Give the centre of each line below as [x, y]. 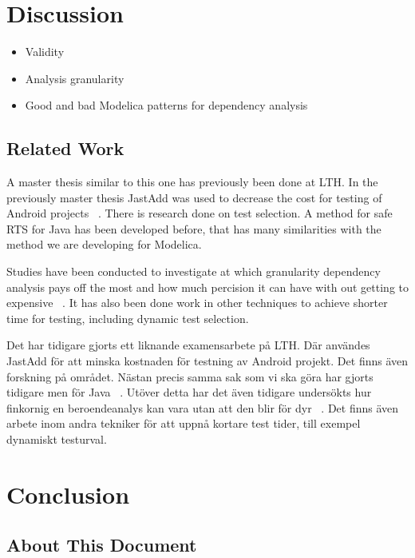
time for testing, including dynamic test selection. [128, 318]
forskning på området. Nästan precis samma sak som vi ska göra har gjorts [190, 376]
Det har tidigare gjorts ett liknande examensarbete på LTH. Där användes [188, 345]
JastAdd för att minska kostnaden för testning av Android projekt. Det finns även [207, 361]
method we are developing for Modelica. [104, 244]
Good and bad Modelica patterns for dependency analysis [166, 105]
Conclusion [68, 494]
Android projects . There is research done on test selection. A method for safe [200, 213]
